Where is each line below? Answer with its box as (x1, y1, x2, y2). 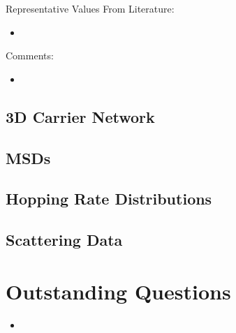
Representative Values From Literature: (6, 1, 175, 15)
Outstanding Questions (6, 276, 231, 305)
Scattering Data (6, 229, 123, 251)
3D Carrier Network (6, 105, 155, 127)
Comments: (6, 48, 54, 63)
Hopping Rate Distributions (6, 188, 212, 209)
